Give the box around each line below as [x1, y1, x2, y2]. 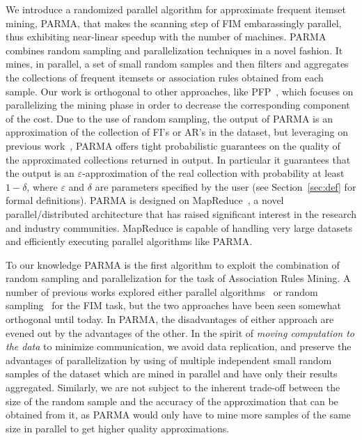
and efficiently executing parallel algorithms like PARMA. [6, 234, 253, 249]
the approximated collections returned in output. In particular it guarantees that [6, 152, 351, 166]
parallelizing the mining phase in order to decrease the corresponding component [6, 97, 350, 112]
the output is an [6, 166, 74, 180]
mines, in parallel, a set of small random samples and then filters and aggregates [6, 56, 349, 71]
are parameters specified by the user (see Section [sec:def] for [95, 179, 356, 194]
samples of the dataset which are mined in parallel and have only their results [6, 366, 338, 381]
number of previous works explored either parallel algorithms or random [6, 284, 318, 299]
